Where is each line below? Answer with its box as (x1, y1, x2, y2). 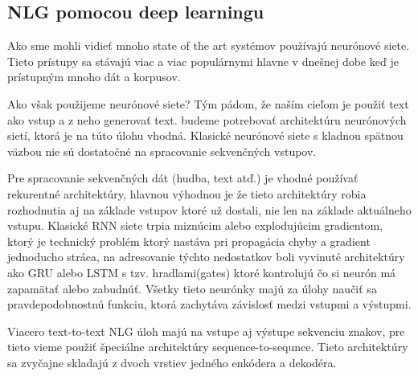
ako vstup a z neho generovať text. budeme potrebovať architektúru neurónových (7, 111, 407, 128)
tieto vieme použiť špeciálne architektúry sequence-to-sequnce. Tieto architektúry (7, 338, 408, 355)
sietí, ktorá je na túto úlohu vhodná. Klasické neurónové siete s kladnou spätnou (7, 127, 404, 144)
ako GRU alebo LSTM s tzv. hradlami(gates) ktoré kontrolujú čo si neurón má (7, 264, 396, 280)
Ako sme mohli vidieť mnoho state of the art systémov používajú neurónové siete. (7, 37, 410, 54)
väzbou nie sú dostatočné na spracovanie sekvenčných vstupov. (7, 142, 317, 159)
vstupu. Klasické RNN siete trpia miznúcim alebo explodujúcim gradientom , (7, 217, 383, 234)
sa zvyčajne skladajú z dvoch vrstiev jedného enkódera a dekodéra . (7, 354, 337, 370)
